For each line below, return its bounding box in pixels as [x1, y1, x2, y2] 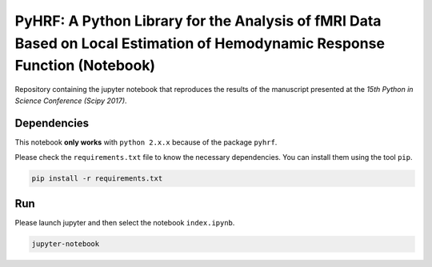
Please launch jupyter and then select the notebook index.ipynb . [14, 218, 235, 228]
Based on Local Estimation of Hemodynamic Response [14, 34, 386, 52]
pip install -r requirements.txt [31, 173, 163, 183]
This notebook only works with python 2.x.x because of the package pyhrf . [14, 137, 278, 147]
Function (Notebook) [14, 57, 156, 75]
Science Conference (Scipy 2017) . [14, 96, 127, 106]
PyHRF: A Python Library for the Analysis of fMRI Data [14, 12, 382, 30]
